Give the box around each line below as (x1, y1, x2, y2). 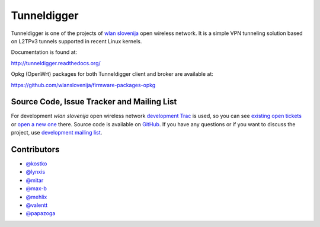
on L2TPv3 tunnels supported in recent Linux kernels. (11, 37, 142, 44)
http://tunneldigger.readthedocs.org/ (11, 59, 101, 66)
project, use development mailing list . (11, 129, 103, 136)
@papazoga (25, 210, 56, 217)
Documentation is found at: (11, 49, 77, 56)
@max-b (25, 185, 47, 192)
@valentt (25, 202, 48, 209)
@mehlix (25, 193, 47, 200)
